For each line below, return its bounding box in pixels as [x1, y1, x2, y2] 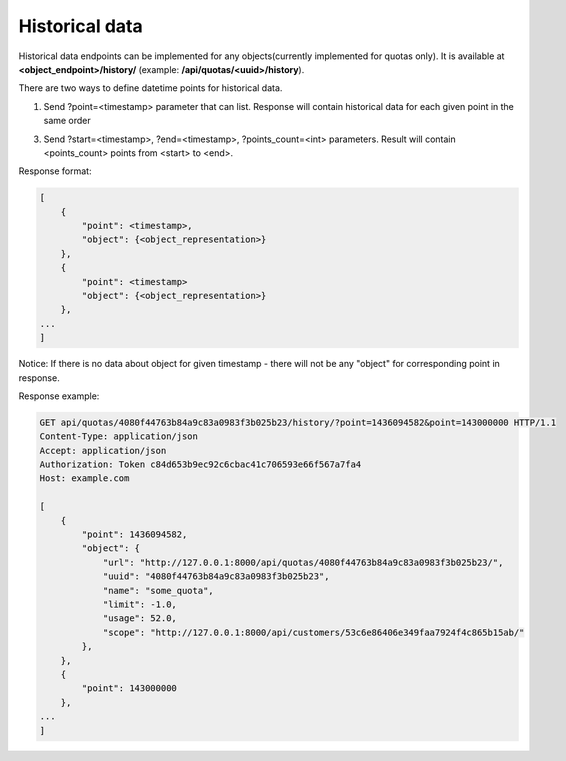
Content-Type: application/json [39, 431, 199, 442]
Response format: [18, 165, 92, 177]
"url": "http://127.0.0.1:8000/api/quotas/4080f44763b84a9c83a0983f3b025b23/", [102, 556, 504, 568]
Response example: [18, 390, 100, 402]
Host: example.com [39, 473, 130, 484]
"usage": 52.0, [102, 613, 177, 624]
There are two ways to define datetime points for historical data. [18, 82, 283, 94]
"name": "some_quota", [102, 585, 214, 596]
